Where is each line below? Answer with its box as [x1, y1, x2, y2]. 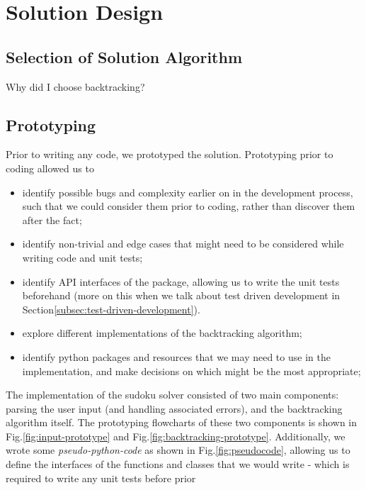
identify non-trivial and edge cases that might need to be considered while [22, 236, 344, 251]
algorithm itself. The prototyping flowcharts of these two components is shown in [6, 415, 358, 430]
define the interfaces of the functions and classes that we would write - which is [6, 457, 350, 472]
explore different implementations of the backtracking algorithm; [22, 325, 302, 340]
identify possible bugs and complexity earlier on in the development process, [22, 184, 353, 199]
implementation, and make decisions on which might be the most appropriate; [22, 363, 361, 378]
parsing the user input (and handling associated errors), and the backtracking [6, 401, 343, 416]
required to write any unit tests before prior [6, 470, 196, 485]
